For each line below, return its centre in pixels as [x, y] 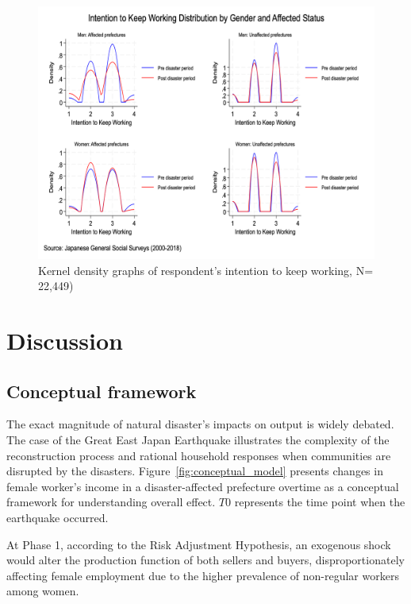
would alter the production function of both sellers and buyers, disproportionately [205, 560]
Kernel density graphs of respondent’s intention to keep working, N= [206, 270]
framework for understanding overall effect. [111, 502]
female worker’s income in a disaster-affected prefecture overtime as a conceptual [203, 486]
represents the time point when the [320, 502]
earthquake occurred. [58, 517]
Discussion [65, 340]
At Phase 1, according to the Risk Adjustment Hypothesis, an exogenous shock [199, 544]
